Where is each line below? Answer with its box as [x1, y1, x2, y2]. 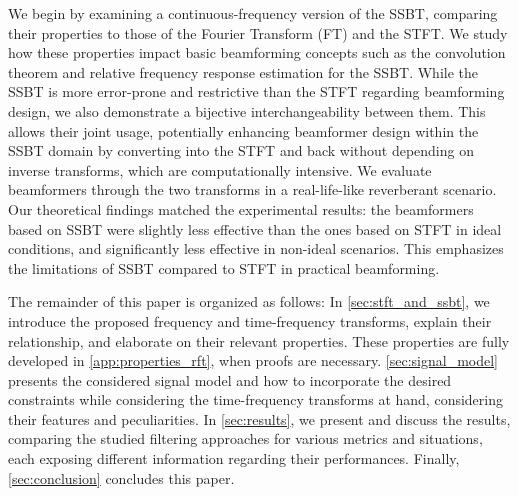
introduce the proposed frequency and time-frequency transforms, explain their [8, 310, 492, 331]
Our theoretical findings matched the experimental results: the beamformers [8, 198, 474, 219]
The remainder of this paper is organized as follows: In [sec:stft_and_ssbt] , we [8, 291, 490, 312]
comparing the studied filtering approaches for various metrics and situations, [8, 428, 483, 449]
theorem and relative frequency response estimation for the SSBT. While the [8, 61, 479, 82]
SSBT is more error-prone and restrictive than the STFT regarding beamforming [8, 81, 505, 102]
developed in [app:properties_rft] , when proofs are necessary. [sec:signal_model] [8, 350, 498, 371]
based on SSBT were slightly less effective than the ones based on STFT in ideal [8, 218, 502, 239]
